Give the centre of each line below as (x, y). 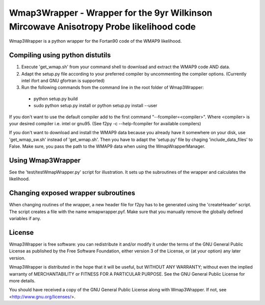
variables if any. (25, 219)
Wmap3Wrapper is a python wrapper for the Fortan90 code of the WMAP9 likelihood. (95, 41)
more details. (22, 281)
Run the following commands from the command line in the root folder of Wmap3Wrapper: (113, 87)
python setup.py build (56, 99)
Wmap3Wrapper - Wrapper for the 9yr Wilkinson (111, 13)
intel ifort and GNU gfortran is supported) (63, 81)
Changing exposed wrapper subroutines (72, 193)
